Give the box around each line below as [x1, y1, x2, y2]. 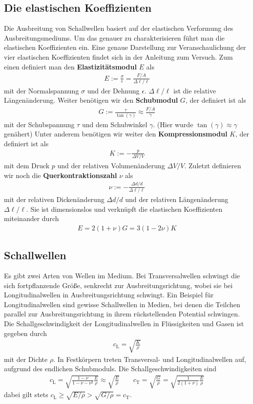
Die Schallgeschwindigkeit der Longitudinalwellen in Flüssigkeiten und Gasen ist [4, 318, 244, 328]
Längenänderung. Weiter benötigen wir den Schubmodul [4, 95, 178, 105]
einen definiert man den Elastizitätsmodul [4, 61, 137, 71]
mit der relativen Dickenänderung [4, 194, 105, 204]
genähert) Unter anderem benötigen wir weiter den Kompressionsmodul [4, 129, 228, 139]
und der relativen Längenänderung [125, 194, 229, 204]
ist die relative [173, 85, 216, 95]
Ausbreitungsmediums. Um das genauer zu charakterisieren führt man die [4, 32, 225, 43]
